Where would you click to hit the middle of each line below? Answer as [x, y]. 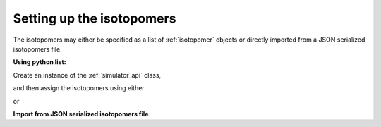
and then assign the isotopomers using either [79, 88]
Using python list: [40, 62]
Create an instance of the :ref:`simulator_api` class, [87, 75]
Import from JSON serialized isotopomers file [81, 114]
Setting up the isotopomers [95, 18]
